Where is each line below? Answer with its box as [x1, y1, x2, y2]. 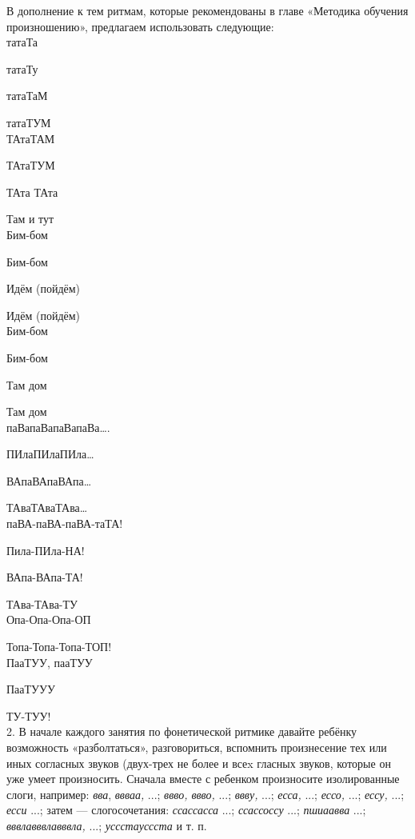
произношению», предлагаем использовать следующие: [6, 18, 274, 34]
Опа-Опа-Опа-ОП [6, 611, 91, 628]
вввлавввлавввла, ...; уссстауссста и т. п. [6, 817, 207, 833]
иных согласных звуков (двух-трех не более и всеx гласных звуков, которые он [6, 754, 391, 771]
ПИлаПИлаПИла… [6, 445, 94, 462]
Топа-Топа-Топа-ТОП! [6, 638, 112, 655]
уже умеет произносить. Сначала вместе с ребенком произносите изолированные [6, 770, 400, 787]
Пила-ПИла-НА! [6, 541, 85, 558]
